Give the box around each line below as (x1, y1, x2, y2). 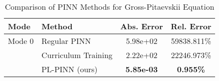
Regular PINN (41, 35, 91, 46)
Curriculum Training (41, 49, 113, 61)
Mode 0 (8, 35, 34, 46)
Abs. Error (120, 20, 163, 32)
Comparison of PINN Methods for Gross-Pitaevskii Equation (5, 1, 215, 12)
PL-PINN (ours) (41, 63, 98, 75)
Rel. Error (170, 20, 212, 32)
